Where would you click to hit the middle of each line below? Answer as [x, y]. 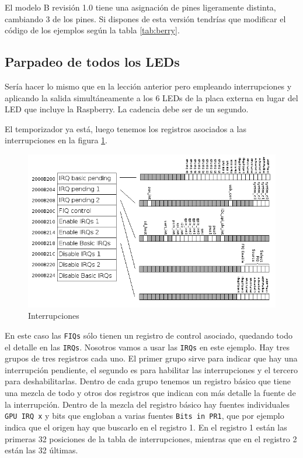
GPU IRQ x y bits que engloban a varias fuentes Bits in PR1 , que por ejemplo [144, 416]
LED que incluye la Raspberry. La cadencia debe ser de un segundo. [127, 109]
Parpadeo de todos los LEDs [92, 62]
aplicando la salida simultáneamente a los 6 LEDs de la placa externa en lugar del [151, 97]
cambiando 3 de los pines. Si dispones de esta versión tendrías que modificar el [145, 18]
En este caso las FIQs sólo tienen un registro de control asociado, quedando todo [149, 335]
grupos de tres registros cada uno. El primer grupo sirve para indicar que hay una [151, 358]
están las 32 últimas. [41, 450]
